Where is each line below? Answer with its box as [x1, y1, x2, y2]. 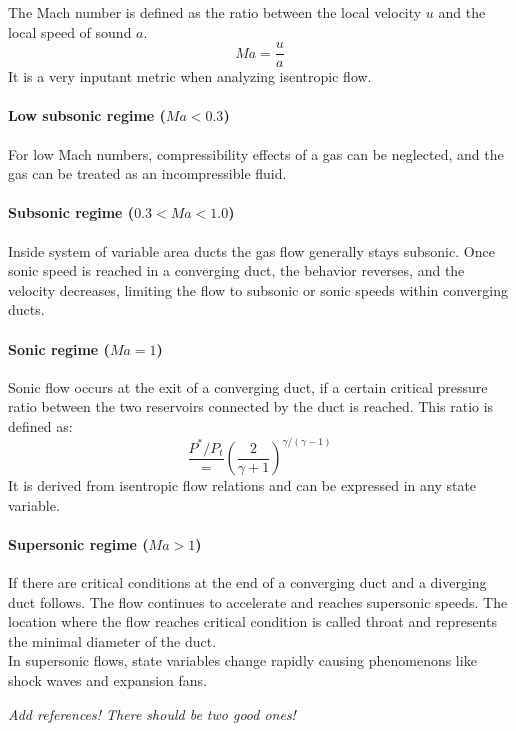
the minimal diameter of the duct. [8, 630, 217, 651]
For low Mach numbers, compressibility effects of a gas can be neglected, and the [8, 143, 504, 164]
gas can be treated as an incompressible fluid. [8, 163, 287, 184]
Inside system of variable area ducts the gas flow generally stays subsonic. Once [8, 240, 495, 261]
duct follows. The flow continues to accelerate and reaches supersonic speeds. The [8, 591, 508, 612]
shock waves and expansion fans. [8, 670, 208, 691]
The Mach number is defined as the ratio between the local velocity [8, 2, 422, 22]
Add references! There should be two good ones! [8, 703, 296, 724]
